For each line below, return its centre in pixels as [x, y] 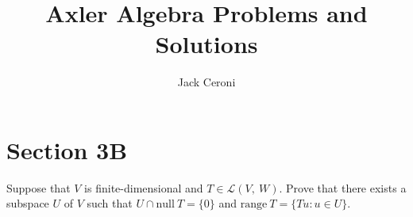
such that [110, 203]
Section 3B [67, 149]
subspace [28, 203]
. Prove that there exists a [343, 187]
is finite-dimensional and [144, 187]
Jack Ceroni [206, 82]
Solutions [206, 44]
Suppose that [39, 187]
